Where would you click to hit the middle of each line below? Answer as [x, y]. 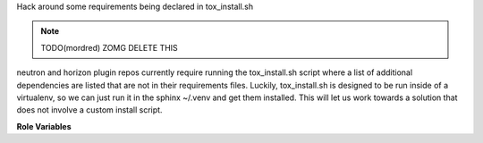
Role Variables [44, 126]
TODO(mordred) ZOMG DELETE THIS [109, 47]
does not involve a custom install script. [89, 110]
